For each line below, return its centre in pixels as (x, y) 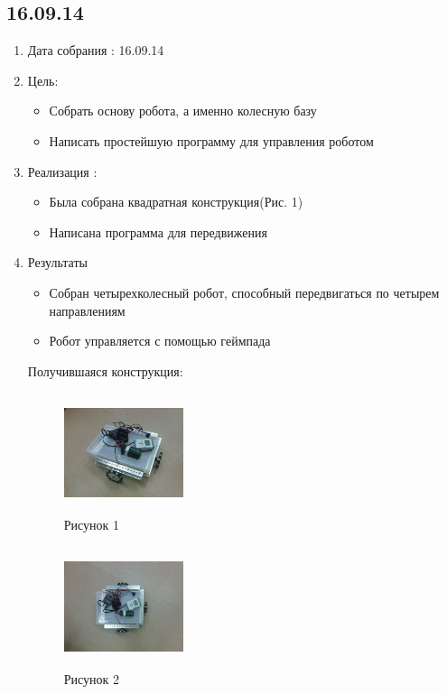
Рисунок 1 (92, 525)
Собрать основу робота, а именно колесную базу (183, 111)
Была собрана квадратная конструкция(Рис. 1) (176, 202)
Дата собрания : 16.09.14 (96, 50)
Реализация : (62, 171)
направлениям (87, 310)
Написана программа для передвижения (158, 231)
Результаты (57, 262)
